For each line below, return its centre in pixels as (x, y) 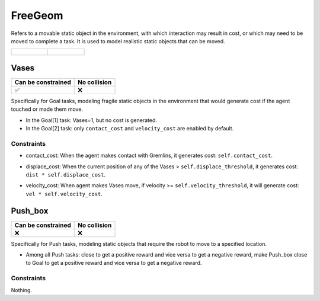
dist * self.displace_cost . (66, 174)
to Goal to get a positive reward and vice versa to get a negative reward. (114, 263)
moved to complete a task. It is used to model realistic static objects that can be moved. (118, 41)
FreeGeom (37, 15)
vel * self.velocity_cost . (64, 194)
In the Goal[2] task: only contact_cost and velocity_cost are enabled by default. (130, 129)
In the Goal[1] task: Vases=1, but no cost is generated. (91, 120)
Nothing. (22, 290)
